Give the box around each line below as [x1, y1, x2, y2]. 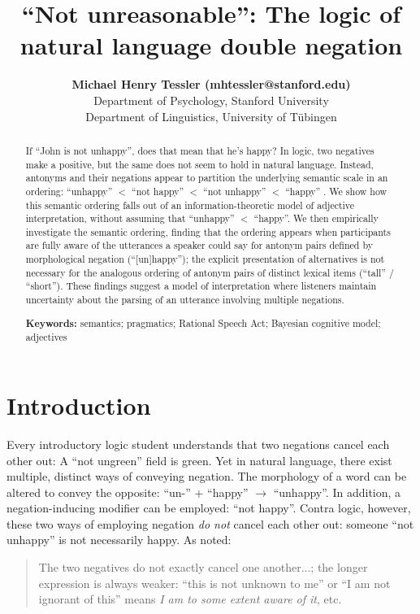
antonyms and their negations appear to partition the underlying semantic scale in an [25, 171, 388, 185]
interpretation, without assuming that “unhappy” [25, 211, 235, 225]
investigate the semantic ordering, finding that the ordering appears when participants [25, 224, 391, 238]
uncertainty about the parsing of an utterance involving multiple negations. [25, 293, 344, 307]
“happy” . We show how [285, 184, 388, 198]
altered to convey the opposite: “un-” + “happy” [6, 483, 249, 500]
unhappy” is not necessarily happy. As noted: [6, 531, 232, 548]
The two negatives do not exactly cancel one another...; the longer [38, 559, 368, 576]
